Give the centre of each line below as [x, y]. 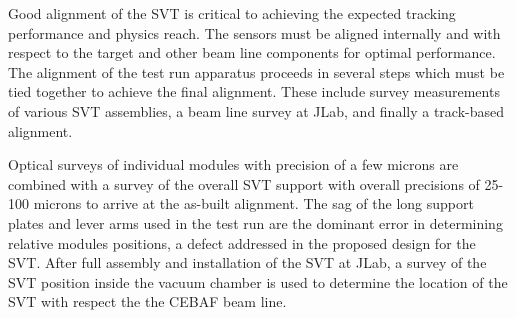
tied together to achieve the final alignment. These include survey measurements [254, 91]
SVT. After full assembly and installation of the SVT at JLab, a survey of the [247, 262]
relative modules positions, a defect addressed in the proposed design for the [242, 242]
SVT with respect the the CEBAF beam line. [147, 301]
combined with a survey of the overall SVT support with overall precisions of [244, 183]
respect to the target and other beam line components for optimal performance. [252, 52]
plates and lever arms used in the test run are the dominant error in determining [255, 222]
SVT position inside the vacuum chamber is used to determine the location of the [258, 281]
